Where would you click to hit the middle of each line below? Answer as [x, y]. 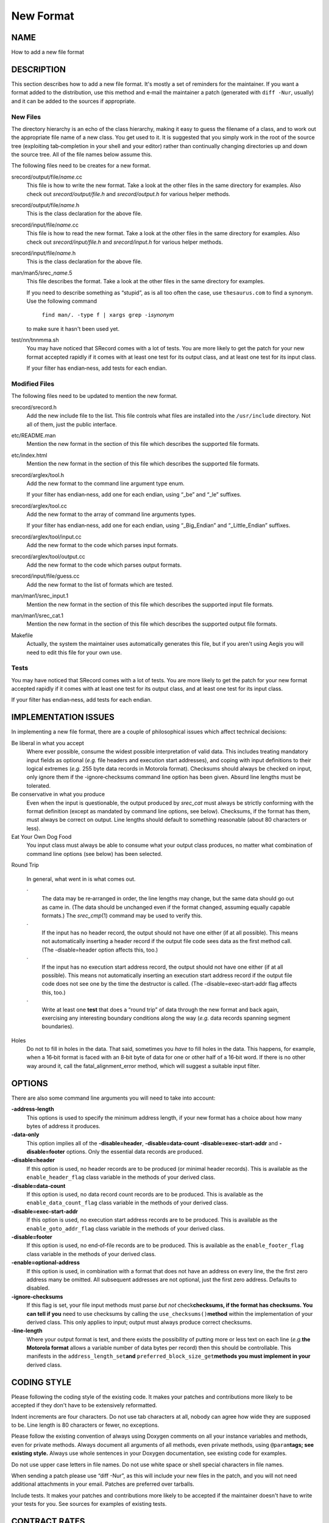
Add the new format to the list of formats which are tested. [100, 584]
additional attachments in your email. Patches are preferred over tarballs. [103, 1484]
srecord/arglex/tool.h [37, 475]
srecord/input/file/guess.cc [45, 576]
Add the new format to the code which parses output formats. [104, 565]
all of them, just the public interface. [72, 424]
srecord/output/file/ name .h [45, 205]
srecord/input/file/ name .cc [45, 225]
